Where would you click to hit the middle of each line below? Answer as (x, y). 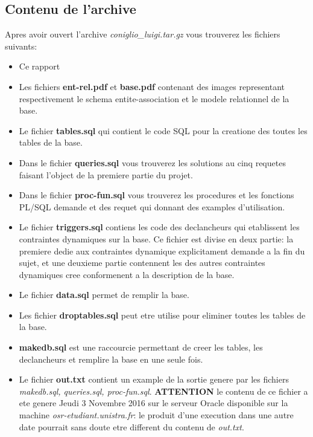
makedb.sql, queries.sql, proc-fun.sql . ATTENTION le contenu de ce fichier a (163, 391)
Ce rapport (40, 66)
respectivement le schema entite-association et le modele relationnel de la (154, 98)
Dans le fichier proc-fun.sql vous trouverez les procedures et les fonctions (156, 195)
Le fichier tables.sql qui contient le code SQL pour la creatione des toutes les (163, 130)
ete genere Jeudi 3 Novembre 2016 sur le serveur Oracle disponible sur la (153, 403)
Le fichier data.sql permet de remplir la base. (104, 295)
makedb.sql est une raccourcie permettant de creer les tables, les (141, 347)
